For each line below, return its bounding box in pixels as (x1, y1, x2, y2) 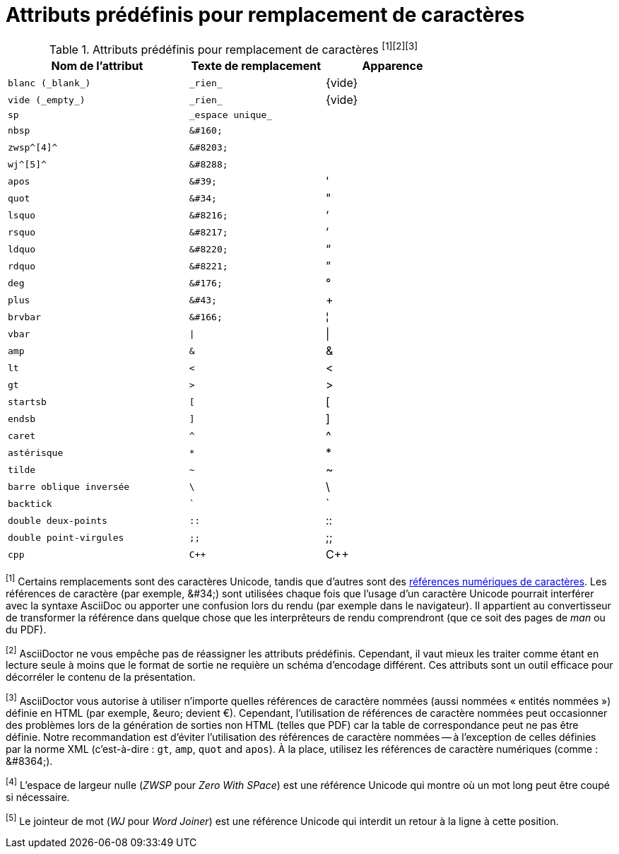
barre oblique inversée (8, 481, 130, 492)
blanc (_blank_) (8, 77, 91, 88)
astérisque (8, 447, 64, 458)
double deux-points (8, 515, 107, 526)
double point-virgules (8, 532, 124, 543)
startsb (8, 396, 47, 407)
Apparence (362, 59, 423, 74)
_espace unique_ (189, 110, 273, 121)
